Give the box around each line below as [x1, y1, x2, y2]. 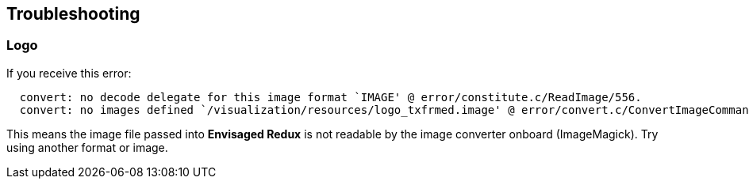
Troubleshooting [6, 4, 140, 24]
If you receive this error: [6, 66, 132, 80]
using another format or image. [6, 140, 168, 154]
